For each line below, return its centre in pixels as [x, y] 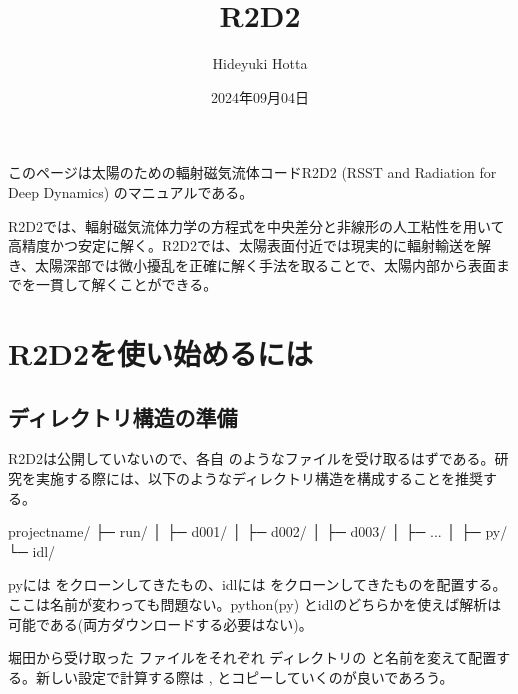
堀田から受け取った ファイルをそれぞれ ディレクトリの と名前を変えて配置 [252, 657]
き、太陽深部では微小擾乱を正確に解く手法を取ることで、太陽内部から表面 [252, 264]
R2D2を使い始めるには [161, 353]
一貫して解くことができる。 [126, 284]
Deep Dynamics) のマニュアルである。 [131, 191]
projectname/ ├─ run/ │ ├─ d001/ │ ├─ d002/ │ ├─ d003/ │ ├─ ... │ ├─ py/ [258, 531]
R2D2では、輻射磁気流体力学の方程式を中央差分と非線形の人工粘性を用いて [256, 225]
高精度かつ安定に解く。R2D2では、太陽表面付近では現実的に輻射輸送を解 [249, 245]
